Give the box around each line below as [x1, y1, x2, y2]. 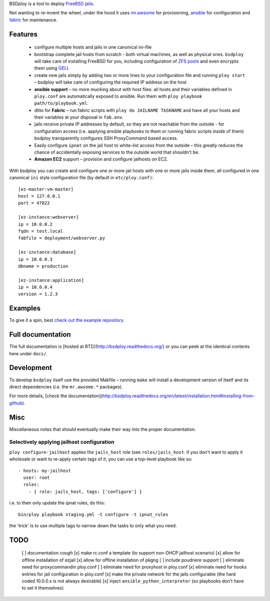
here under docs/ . [9, 350, 48, 356]
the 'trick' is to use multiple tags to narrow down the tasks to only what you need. [9, 522, 177, 528]
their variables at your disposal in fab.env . [34, 114, 123, 120]
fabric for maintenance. [9, 17, 57, 23]
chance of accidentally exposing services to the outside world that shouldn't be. [34, 149, 199, 155]
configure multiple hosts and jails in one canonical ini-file [34, 44, 152, 50]
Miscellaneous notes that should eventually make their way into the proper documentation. [9, 426, 196, 432]
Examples [9, 304, 41, 313]
